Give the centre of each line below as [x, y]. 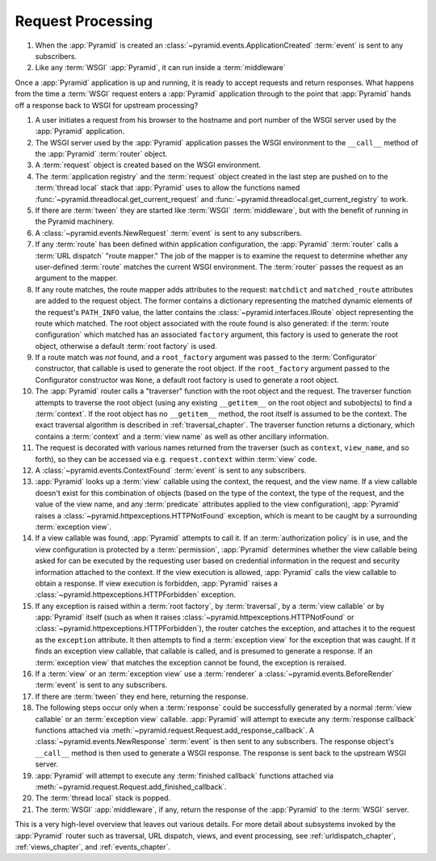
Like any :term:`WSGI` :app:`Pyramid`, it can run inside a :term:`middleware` [161, 68]
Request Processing [84, 21]
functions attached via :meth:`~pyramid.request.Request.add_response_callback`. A [175, 730]
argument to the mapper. [76, 278]
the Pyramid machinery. [75, 221]
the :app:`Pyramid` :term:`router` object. [101, 154]
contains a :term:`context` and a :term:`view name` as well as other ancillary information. [182, 436]
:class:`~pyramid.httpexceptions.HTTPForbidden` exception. [136, 594]
